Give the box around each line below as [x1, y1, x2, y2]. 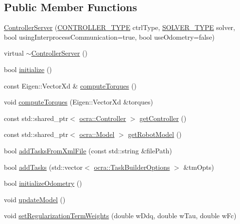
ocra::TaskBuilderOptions [94, 162, 170, 172]
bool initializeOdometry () [4, 178, 82, 188]
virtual [4, 48, 24, 58]
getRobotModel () [128, 129, 182, 139]
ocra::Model [79, 129, 115, 139]
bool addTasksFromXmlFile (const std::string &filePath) [4, 145, 172, 155]
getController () [139, 113, 187, 123]
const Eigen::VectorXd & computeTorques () [4, 80, 137, 90]
